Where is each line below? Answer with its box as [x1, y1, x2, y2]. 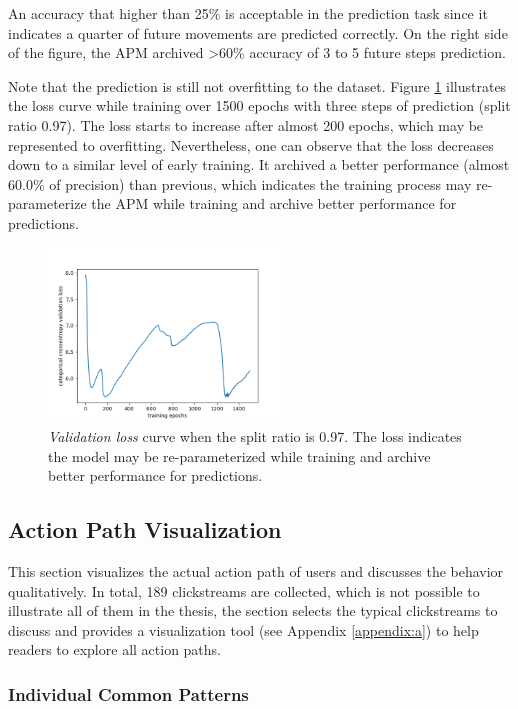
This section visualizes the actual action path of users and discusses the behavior [8, 561, 504, 581]
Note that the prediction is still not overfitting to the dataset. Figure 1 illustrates [8, 75, 507, 96]
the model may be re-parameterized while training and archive [48, 445, 431, 466]
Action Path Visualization [8, 514, 282, 545]
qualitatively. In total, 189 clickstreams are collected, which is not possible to [8, 580, 480, 601]
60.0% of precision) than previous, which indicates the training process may [8, 173, 472, 194]
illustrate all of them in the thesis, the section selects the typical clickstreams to [8, 600, 498, 621]
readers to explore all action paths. [8, 639, 221, 660]
